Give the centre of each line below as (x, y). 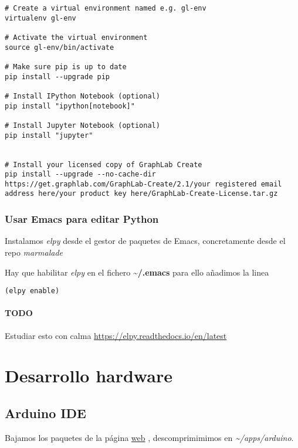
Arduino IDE (45, 413)
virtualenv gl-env (40, 18)
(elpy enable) (32, 291)
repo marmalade (34, 252)
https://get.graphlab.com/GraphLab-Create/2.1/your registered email (143, 184)
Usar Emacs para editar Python (82, 219)
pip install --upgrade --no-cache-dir (80, 174)
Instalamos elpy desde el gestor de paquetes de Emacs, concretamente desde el (145, 241)
